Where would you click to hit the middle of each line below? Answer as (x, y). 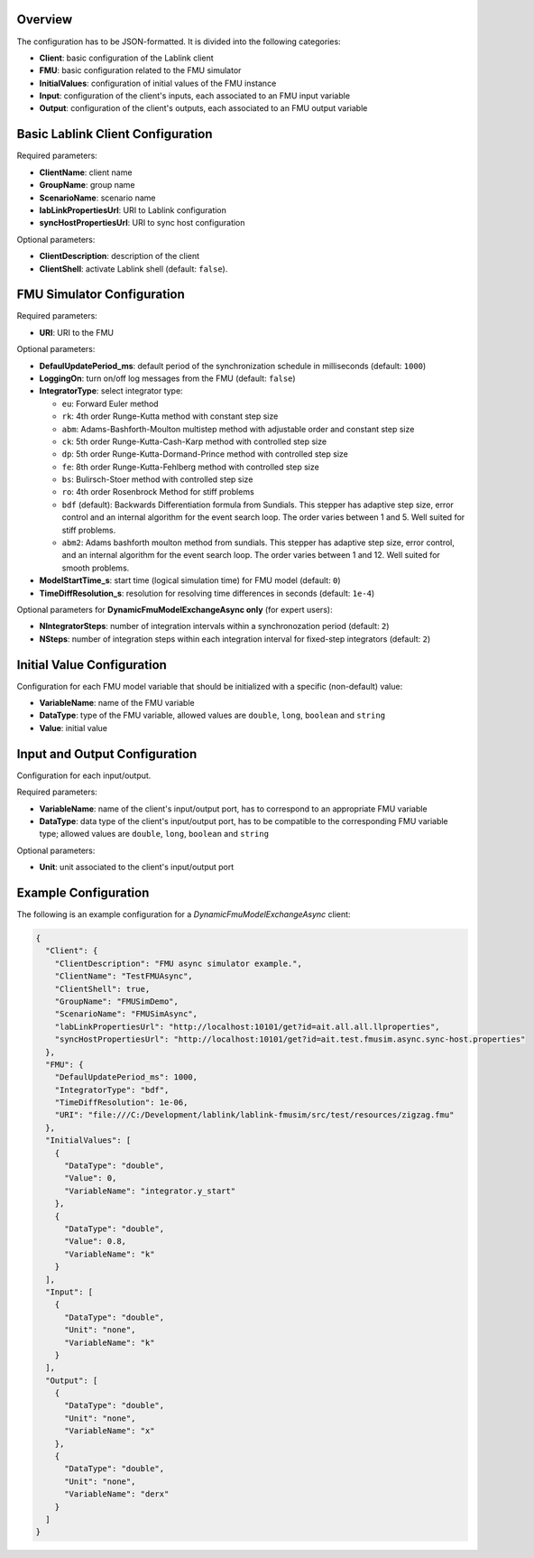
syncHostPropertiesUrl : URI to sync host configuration (142, 223)
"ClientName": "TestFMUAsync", (124, 976)
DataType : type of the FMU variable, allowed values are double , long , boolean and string (212, 715)
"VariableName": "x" (110, 1431)
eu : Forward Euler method (110, 403)
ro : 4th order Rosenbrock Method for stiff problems (158, 492)
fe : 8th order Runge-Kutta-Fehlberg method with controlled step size (190, 467)
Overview (45, 19)
